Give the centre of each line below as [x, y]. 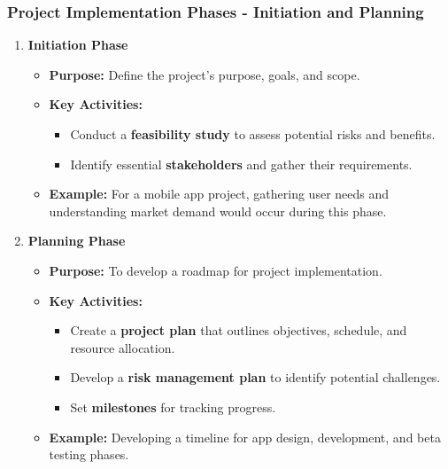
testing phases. [89, 454]
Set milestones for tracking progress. [173, 406]
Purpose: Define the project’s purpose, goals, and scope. [205, 74]
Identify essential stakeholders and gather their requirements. [241, 164]
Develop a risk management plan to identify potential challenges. [255, 377]
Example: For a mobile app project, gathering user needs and [219, 194]
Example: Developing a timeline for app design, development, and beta [245, 437]
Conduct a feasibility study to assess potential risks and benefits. [253, 134]
